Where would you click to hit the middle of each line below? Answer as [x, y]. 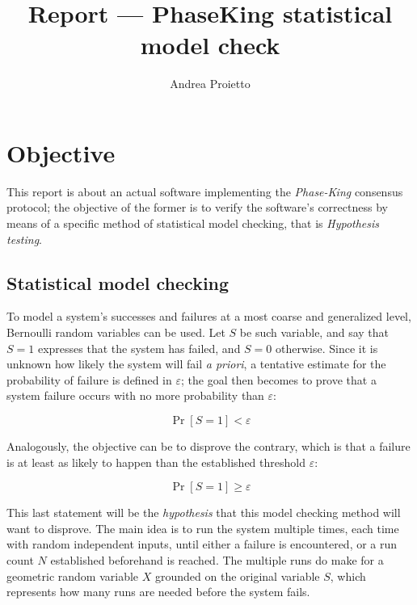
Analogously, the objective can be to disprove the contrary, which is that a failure [208, 445]
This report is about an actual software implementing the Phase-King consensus [205, 191]
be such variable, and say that [314, 332]
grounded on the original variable [237, 576]
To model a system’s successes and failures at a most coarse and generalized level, [209, 316]
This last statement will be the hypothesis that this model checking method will [204, 513]
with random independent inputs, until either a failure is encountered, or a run [202, 544]
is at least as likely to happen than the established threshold [156, 462]
